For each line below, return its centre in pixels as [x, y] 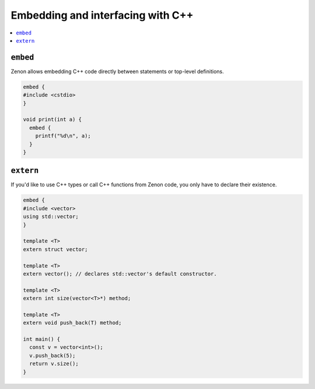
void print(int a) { [52, 119]
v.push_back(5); [52, 355]
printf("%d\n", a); [63, 136]
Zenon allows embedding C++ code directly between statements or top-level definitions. [117, 71]
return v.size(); [54, 364]
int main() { [42, 339]
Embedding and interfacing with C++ [102, 15]
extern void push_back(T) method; [72, 323]
